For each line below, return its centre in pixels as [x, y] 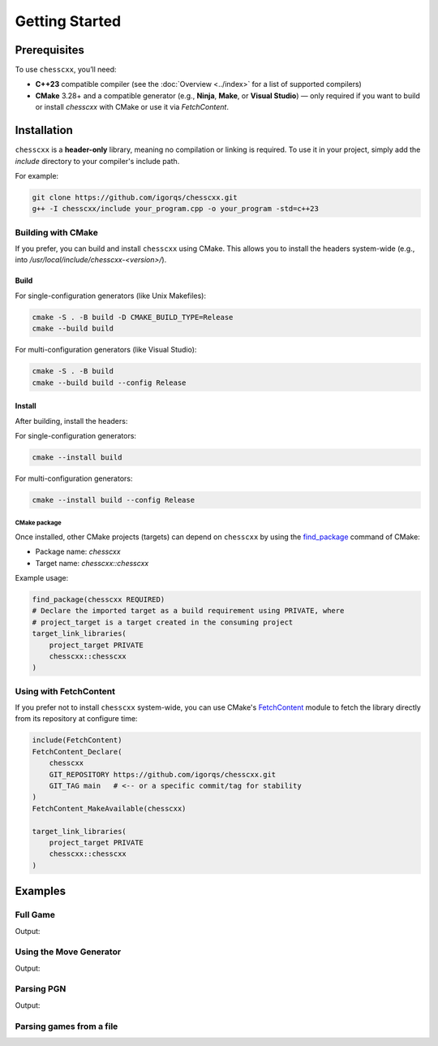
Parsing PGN [41, 989]
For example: [37, 175]
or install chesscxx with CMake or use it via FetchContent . [132, 107]
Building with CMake [57, 232]
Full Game [35, 915]
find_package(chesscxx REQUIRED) [99, 600]
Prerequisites [49, 50]
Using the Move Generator [68, 952]
